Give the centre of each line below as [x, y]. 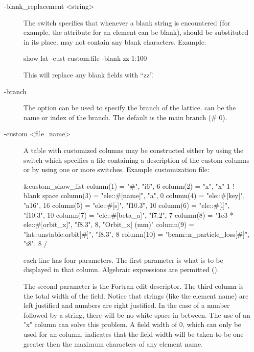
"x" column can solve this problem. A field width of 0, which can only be [132, 324]
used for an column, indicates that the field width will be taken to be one [134, 334]
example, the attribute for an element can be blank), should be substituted [136, 32]
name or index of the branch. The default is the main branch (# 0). [125, 117]
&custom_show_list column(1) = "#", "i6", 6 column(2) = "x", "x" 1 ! [129, 186]
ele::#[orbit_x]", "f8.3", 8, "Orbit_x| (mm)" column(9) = [109, 224]
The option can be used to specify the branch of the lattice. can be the [130, 108]
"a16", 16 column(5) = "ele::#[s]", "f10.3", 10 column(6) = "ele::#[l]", [127, 205]
